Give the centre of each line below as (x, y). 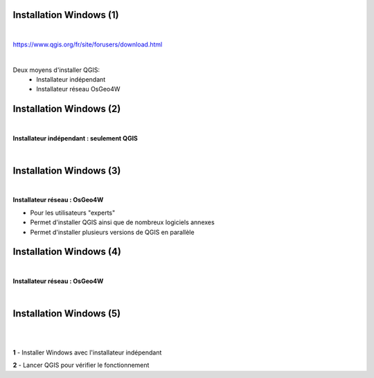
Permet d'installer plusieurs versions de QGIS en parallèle (112, 232)
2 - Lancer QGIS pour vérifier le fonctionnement (81, 365)
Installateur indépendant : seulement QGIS (75, 138)
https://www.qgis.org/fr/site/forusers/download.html (88, 44)
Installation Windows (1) (66, 15)
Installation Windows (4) (67, 252)
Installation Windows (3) (67, 171)
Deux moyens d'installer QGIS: (56, 70)
